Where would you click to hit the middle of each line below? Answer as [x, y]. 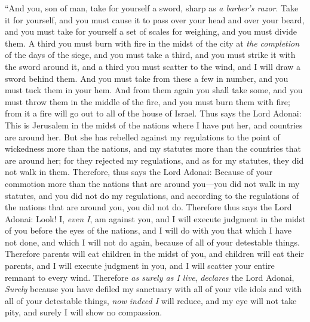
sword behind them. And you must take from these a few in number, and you [147, 78]
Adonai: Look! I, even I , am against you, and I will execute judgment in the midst [155, 218]
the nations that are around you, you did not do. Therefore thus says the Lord [148, 207]
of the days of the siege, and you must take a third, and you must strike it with [150, 55]
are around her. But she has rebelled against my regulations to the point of [142, 137]
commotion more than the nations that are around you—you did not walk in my [152, 183]
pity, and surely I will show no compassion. [84, 312]
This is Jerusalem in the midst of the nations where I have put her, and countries [154, 125]
